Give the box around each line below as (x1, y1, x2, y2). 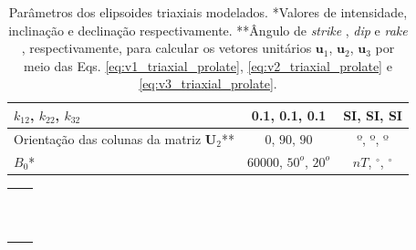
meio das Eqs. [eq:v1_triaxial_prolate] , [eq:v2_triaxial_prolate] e (24, 56, 392, 75)
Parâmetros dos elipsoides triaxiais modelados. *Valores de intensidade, (8, 3, 408, 21)
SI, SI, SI (343, 105, 402, 124)
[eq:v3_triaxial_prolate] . (139, 74, 277, 93)
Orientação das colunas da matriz (14, 129, 202, 148)
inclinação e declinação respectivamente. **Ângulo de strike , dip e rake (8, 20, 408, 39)
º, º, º (357, 129, 389, 148)
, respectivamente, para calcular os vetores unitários (21, 38, 312, 57)
